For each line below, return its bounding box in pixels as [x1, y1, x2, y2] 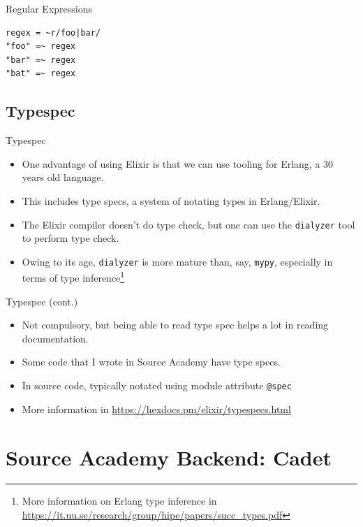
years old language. [22, 170, 104, 185]
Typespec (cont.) [6, 294, 78, 308]
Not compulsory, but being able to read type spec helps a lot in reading [22, 317, 329, 332]
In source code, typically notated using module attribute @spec [22, 378, 292, 393]
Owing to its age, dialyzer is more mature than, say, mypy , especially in [22, 254, 333, 268]
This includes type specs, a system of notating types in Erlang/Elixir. [22, 193, 320, 208]
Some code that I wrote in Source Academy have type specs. [22, 354, 281, 369]
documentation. [22, 331, 89, 345]
